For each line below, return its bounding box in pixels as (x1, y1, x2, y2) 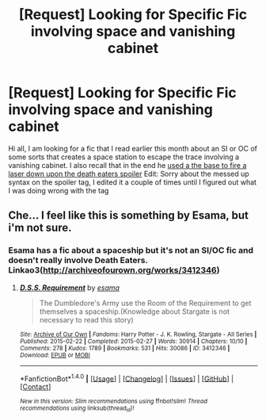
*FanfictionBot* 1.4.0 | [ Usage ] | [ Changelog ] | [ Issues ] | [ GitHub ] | (19, 372, 234, 384)
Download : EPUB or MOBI (19, 351, 91, 359)
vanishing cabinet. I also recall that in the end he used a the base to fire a (8, 160, 247, 170)
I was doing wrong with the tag (8, 185, 109, 195)
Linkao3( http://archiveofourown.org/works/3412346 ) (8, 265, 220, 276)
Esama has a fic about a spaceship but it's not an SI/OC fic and (8, 245, 253, 256)
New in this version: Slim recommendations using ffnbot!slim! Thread (19, 398, 208, 406)
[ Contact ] (19, 382, 51, 391)
